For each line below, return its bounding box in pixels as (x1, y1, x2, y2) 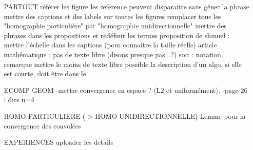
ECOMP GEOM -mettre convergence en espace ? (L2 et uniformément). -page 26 (4, 85, 248, 95)
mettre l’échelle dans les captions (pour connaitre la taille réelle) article (4, 40, 217, 50)
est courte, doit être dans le (4, 68, 86, 79)
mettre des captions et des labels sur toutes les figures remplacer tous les (4, 11, 221, 21)
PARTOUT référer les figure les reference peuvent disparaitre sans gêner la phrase (4, 1, 249, 11)
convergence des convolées (4, 120, 81, 130)
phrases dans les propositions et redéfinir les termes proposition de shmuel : (4, 30, 230, 40)
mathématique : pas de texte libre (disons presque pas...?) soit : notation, (4, 49, 223, 59)
